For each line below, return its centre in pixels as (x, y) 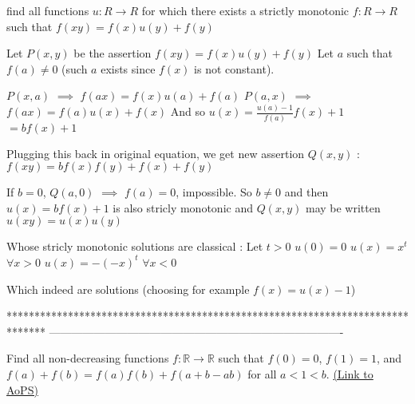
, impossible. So (214, 192)
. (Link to (350, 373)
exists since (128, 68)
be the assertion (113, 53)
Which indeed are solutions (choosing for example (128, 289)
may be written (343, 207)
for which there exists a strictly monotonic (245, 10)
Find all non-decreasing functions (88, 358)
